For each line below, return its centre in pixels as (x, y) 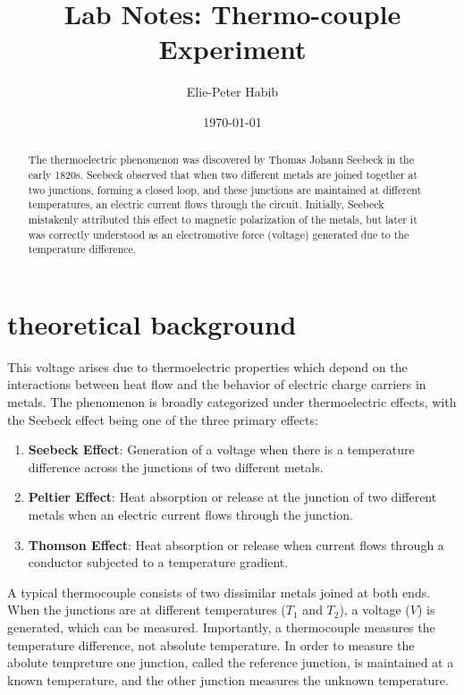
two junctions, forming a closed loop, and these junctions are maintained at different (225, 189)
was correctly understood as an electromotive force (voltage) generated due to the (219, 234)
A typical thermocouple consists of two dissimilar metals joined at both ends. (219, 592)
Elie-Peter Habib (232, 92)
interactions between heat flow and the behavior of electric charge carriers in (217, 384)
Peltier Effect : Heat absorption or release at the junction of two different (232, 497)
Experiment (232, 49)
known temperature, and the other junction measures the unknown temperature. (228, 679)
